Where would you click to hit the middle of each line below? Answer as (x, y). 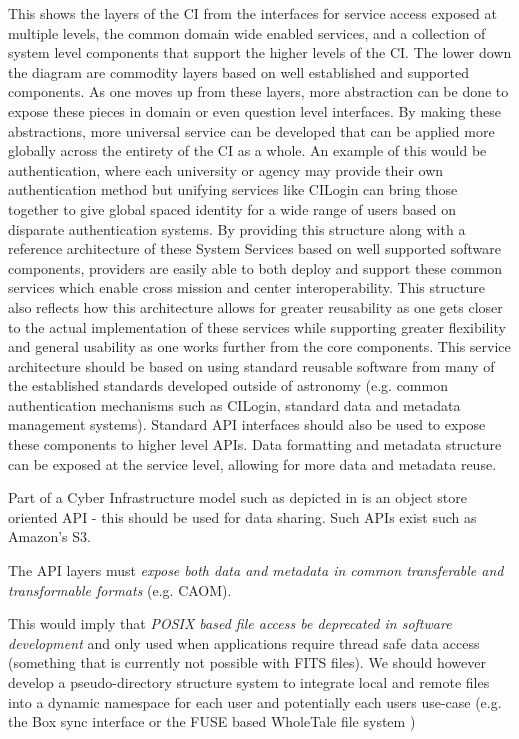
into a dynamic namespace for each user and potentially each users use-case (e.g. (255, 701)
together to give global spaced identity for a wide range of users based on (232, 208)
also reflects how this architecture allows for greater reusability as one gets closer (255, 306)
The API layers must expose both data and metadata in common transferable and (256, 570)
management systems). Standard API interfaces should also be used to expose (247, 424)
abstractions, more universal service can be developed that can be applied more (251, 130)
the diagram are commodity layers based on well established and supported (238, 71)
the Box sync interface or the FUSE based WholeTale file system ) (212, 721)
